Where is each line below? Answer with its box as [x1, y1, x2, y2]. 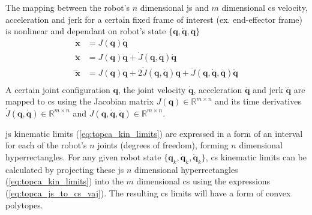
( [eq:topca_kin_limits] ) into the [5, 175, 124, 187]
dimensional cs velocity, [221, 1, 308, 13]
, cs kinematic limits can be [205, 150, 307, 163]
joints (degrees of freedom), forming [97, 139, 229, 151]
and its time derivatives [215, 95, 301, 107]
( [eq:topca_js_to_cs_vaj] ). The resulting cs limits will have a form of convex [5, 186, 291, 199]
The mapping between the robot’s [5, 1, 130, 13]
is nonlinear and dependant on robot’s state [5, 25, 166, 37]
